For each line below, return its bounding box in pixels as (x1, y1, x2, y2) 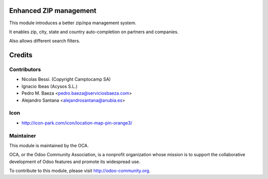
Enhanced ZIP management (9, 6, 97, 15)
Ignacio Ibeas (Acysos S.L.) (21, 83, 78, 89)
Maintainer (9, 132, 36, 139)
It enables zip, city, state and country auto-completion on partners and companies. (9, 29, 179, 35)
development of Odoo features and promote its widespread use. (9, 159, 140, 165)
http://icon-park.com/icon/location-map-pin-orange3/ (21, 119, 133, 126)
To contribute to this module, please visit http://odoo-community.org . (9, 168, 151, 174)
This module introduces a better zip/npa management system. (9, 20, 136, 26)
